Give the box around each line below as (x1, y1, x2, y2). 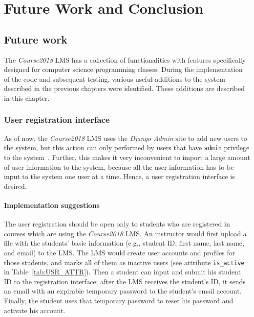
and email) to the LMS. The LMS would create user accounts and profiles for (4, 247, 235, 257)
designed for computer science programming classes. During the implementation (4, 64, 243, 74)
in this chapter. (4, 92, 50, 103)
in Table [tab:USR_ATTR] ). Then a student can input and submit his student (4, 267, 241, 277)
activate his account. (4, 305, 65, 315)
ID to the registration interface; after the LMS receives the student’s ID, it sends (4, 276, 246, 286)
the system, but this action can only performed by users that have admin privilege (4, 142, 250, 153)
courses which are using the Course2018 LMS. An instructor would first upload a (4, 228, 247, 238)
